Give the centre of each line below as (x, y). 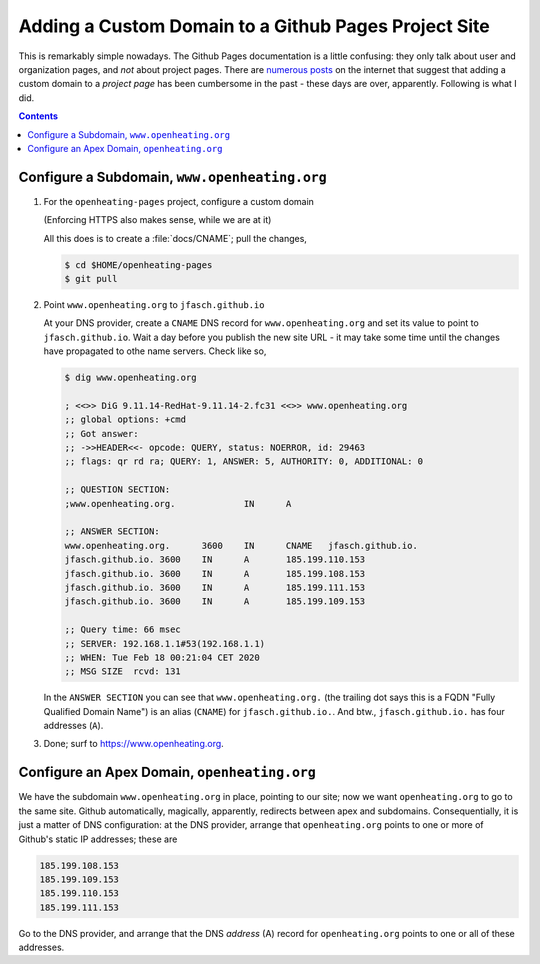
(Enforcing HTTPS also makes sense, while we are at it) (157, 220)
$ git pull (91, 278)
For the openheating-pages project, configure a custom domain (179, 201)
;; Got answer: (101, 433)
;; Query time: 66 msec (123, 629)
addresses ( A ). (73, 726)
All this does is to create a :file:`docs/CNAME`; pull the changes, (175, 238)
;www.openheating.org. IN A (178, 503)
